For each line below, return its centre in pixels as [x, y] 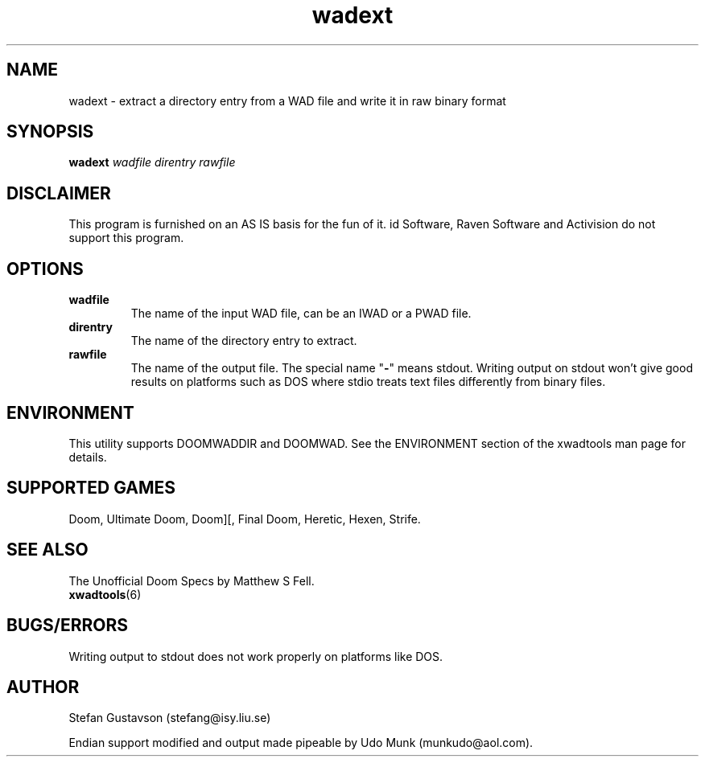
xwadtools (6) [105, 594]
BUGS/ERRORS [67, 626]
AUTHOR [43, 687]
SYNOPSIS [50, 132]
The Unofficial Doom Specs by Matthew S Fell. [192, 580]
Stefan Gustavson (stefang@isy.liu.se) [170, 718]
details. [88, 457]
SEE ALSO [47, 550]
